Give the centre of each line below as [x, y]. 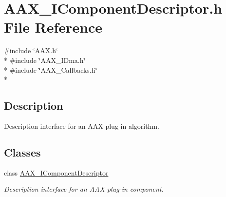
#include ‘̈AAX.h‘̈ [31, 50]
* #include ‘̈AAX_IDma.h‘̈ [45, 60]
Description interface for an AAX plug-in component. [84, 189]
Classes [22, 152]
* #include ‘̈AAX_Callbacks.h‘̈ [51, 69]
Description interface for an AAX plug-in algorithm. [82, 126]
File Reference [53, 27]
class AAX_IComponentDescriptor [56, 172]
